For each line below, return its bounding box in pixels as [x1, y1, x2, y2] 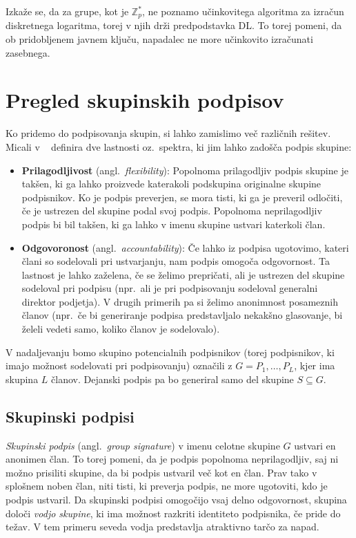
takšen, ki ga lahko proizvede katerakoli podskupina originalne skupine [21, 176, 322, 191]
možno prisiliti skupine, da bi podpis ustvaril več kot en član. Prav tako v [6, 465, 317, 479]
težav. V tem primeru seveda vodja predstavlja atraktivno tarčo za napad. [6, 519, 319, 534]
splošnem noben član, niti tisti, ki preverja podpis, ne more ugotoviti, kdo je [6, 479, 328, 493]
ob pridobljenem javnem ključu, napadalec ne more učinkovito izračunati [6, 32, 313, 46]
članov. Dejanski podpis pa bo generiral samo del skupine [51, 371, 294, 386]
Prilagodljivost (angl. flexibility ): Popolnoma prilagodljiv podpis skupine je [21, 163, 348, 177]
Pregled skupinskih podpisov [6, 86, 284, 114]
